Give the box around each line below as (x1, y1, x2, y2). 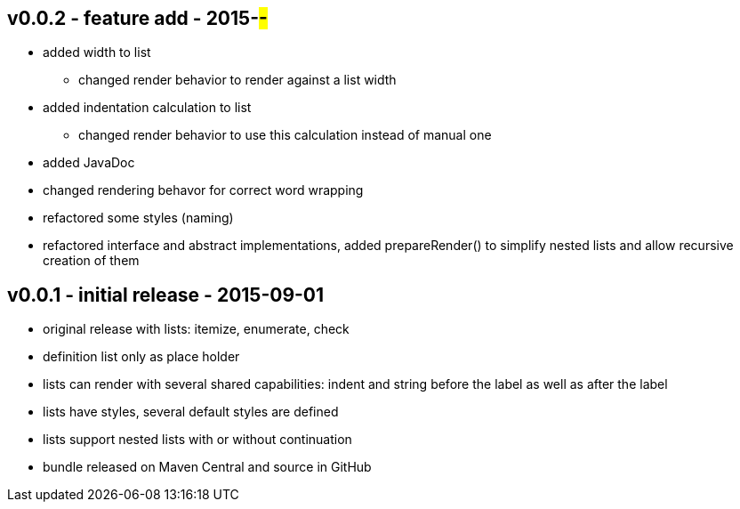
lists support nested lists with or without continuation (43, 432, 352, 448)
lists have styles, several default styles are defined (43, 404, 339, 420)
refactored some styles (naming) (43, 210, 234, 226)
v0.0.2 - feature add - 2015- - (7, 7, 268, 29)
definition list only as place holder (43, 349, 240, 365)
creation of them (43, 253, 140, 269)
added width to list (43, 44, 151, 61)
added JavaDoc (43, 155, 135, 171)
